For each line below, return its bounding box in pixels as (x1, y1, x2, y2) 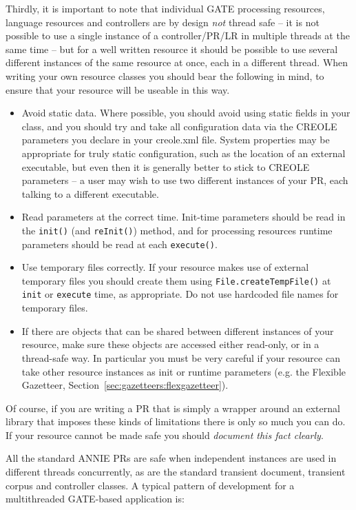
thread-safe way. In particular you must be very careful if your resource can (21, 350, 340, 365)
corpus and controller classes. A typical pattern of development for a (6, 478, 295, 492)
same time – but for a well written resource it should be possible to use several (6, 41, 338, 56)
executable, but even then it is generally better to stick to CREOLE (21, 159, 310, 174)
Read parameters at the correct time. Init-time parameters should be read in (21, 210, 346, 224)
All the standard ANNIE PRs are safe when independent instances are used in (6, 451, 337, 465)
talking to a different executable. (21, 186, 159, 201)
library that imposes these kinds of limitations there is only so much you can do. (6, 414, 346, 429)
